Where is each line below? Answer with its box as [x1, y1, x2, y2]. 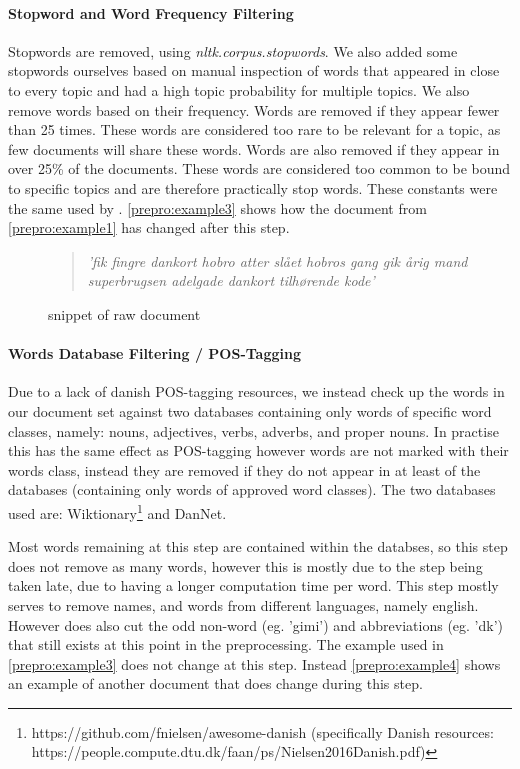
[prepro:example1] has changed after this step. [8, 217, 290, 238]
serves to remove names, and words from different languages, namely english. [8, 594, 479, 615]
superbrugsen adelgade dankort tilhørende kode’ [87, 270, 375, 291]
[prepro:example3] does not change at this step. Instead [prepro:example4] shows [8, 653, 501, 674]
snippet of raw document [48, 303, 201, 324]
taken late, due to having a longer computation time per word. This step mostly [8, 575, 499, 596]
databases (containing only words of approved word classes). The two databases [8, 479, 496, 500]
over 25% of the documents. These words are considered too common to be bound [8, 158, 511, 179]
